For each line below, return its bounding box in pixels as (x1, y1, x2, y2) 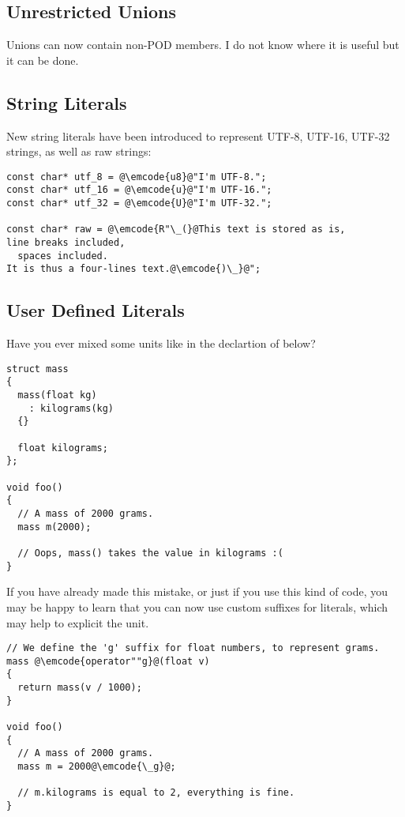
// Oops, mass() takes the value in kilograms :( (17, 548, 283, 559)
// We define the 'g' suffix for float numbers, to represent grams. (6, 642, 380, 654)
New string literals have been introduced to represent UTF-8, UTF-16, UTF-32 (6, 127, 390, 144)
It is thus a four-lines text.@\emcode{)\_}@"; (6, 263, 261, 275)
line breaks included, (6, 237, 126, 249)
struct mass (6, 363, 69, 375)
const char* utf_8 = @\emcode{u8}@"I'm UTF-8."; (6, 171, 267, 183)
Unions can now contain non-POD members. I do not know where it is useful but (6, 36, 399, 53)
